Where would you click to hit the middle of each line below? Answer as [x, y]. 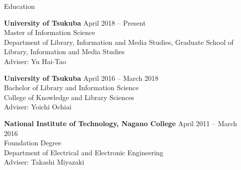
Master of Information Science [50, 32]
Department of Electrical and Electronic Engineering [84, 152]
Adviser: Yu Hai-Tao [35, 61]
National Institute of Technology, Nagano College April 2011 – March [121, 123]
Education [20, 6]
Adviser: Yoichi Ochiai [38, 107]
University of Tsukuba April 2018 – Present [75, 22]
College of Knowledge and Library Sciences [69, 97]
